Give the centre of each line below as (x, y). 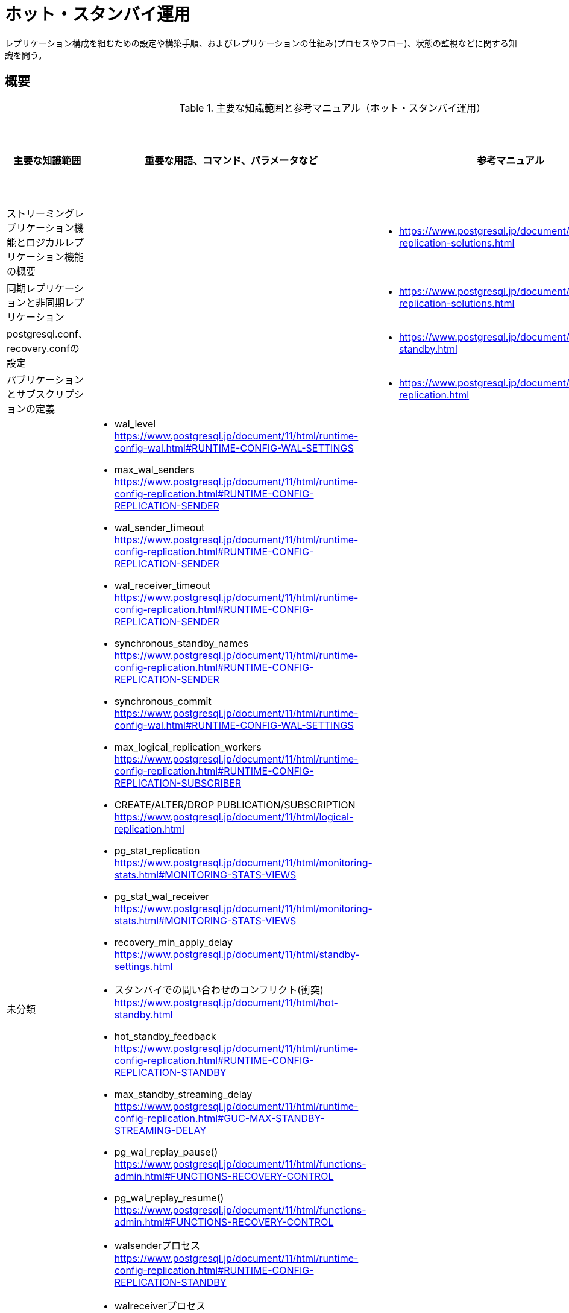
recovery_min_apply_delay (173, 942)
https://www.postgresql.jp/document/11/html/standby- (237, 954)
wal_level (135, 423)
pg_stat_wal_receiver (162, 896)
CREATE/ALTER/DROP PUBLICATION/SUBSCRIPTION (235, 804)
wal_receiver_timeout (162, 585)
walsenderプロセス (157, 1245)
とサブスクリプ (41, 394)
